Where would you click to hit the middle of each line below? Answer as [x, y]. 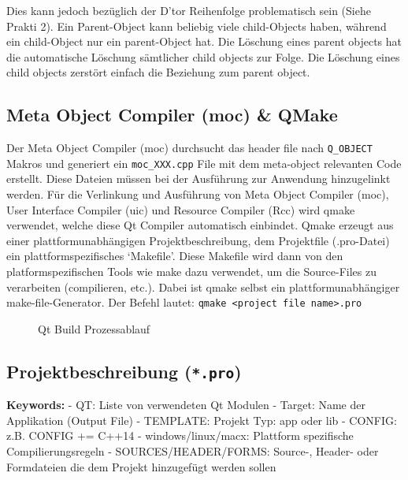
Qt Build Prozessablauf [94, 328]
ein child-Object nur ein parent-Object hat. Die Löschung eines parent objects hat [204, 41]
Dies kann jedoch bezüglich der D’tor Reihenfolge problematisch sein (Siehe [189, 10]
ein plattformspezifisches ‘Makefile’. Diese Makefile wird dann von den [175, 256]
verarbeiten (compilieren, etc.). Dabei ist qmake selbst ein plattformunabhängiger [203, 287]
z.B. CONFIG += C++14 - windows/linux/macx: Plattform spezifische [180, 435]
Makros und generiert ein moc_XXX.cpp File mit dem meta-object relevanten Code [204, 163]
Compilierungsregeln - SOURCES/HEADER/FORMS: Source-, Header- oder [193, 451]
